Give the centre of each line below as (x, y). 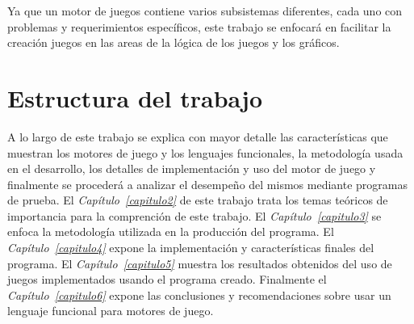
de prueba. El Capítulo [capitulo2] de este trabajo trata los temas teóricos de (198, 200)
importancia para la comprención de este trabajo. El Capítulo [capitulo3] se (194, 215)
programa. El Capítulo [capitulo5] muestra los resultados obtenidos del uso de (200, 263)
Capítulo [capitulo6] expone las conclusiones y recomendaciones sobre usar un (199, 295)
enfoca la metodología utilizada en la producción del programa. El (171, 231)
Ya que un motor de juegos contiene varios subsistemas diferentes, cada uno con (205, 11)
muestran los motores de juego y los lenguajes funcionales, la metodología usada (205, 152)
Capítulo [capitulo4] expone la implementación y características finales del (191, 248)
